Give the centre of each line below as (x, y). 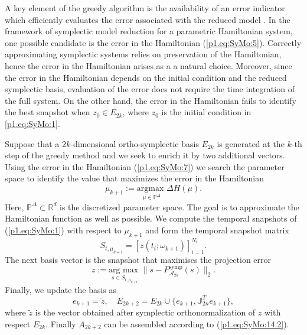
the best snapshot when (48, 112)
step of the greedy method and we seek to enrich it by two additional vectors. (145, 155)
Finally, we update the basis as (61, 289)
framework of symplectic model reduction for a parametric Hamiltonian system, (149, 31)
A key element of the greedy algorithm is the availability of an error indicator (145, 8)
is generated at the (251, 143)
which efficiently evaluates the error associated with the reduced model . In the (148, 19)
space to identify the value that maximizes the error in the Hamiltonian (134, 178)
